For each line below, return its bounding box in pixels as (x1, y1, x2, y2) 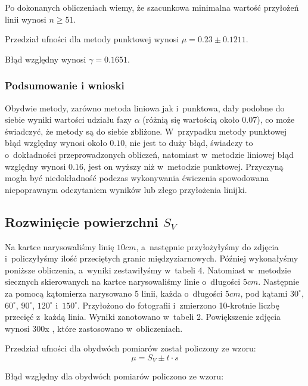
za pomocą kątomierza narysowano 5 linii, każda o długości (5, 287, 223, 299)
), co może (257, 113, 295, 126)
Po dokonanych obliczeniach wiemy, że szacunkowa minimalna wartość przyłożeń (5, 1, 299, 13)
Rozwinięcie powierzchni (5, 212, 158, 231)
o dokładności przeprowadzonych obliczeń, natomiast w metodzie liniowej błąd (5, 148, 294, 160)
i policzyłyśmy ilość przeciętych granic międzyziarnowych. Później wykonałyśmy (5, 252, 298, 264)
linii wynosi (5, 13, 46, 25)
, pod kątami (240, 287, 288, 299)
